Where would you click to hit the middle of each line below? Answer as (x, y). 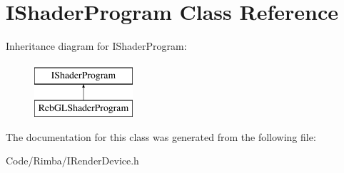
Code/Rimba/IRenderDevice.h (72, 161)
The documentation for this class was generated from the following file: (161, 136)
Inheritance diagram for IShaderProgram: (96, 46)
